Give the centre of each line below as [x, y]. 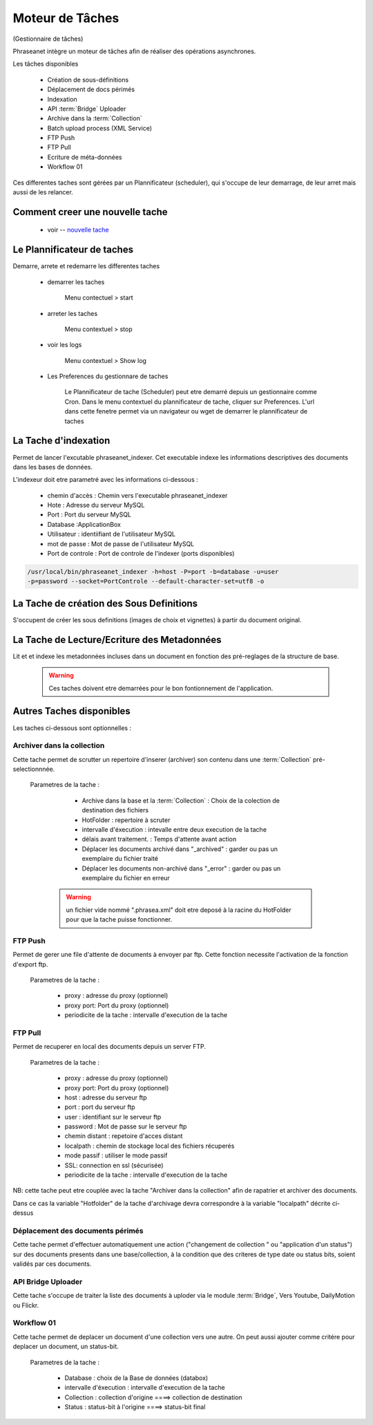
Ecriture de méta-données [85, 157]
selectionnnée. [34, 769]
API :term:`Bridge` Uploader [87, 109]
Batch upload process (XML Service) [99, 128]
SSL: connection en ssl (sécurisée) [114, 1165]
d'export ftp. [30, 964]
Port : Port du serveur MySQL [89, 514]
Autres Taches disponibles [71, 711]
